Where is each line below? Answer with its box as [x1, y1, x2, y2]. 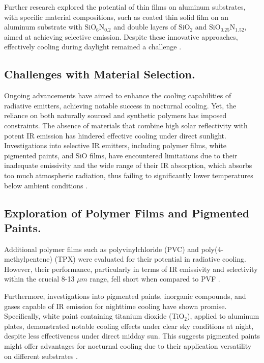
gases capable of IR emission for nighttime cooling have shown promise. [4, 300, 227, 311]
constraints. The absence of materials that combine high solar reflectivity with [4, 120, 248, 130]
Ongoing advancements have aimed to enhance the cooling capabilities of [4, 90, 231, 101]
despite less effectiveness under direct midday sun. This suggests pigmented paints [4, 330, 260, 341]
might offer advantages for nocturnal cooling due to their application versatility [4, 341, 252, 351]
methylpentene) [4, 254, 52, 264]
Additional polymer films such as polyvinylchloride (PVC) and [4, 243, 199, 254]
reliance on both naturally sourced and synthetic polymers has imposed [4, 110, 227, 121]
